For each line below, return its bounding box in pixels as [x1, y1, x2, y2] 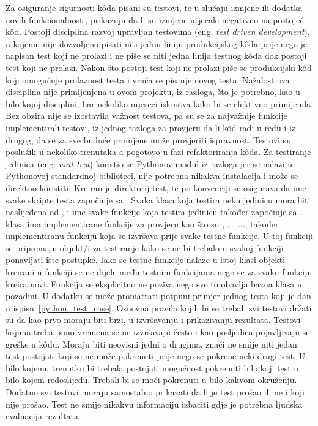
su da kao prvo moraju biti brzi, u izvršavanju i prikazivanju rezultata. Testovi [6, 313, 301, 326]
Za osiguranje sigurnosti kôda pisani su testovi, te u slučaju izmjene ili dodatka [6, 1, 303, 13]
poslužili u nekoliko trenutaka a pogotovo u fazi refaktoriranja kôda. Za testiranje [6, 145, 311, 158]
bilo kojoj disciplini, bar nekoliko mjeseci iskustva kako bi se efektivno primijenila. [6, 97, 313, 110]
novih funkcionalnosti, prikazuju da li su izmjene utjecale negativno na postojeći [6, 13, 306, 26]
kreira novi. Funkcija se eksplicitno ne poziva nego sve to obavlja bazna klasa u [6, 277, 302, 290]
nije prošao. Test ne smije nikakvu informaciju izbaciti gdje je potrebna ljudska [6, 397, 303, 410]
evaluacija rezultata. [6, 409, 81, 422]
